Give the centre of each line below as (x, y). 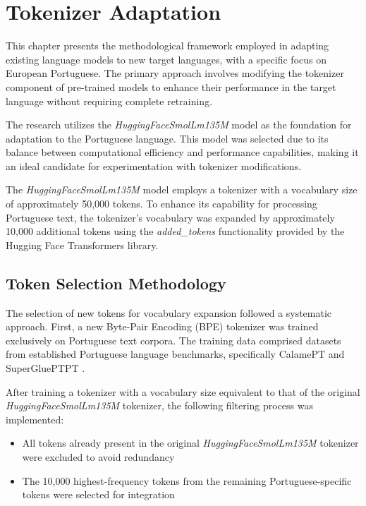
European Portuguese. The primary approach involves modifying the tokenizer (175, 73)
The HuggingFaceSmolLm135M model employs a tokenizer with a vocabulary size (182, 189)
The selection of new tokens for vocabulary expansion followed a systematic (169, 312)
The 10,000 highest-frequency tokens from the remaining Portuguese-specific (187, 480)
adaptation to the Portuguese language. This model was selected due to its (167, 138)
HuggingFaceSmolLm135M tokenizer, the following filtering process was (159, 405)
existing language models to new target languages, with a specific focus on (166, 59)
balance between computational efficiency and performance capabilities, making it (182, 152)
